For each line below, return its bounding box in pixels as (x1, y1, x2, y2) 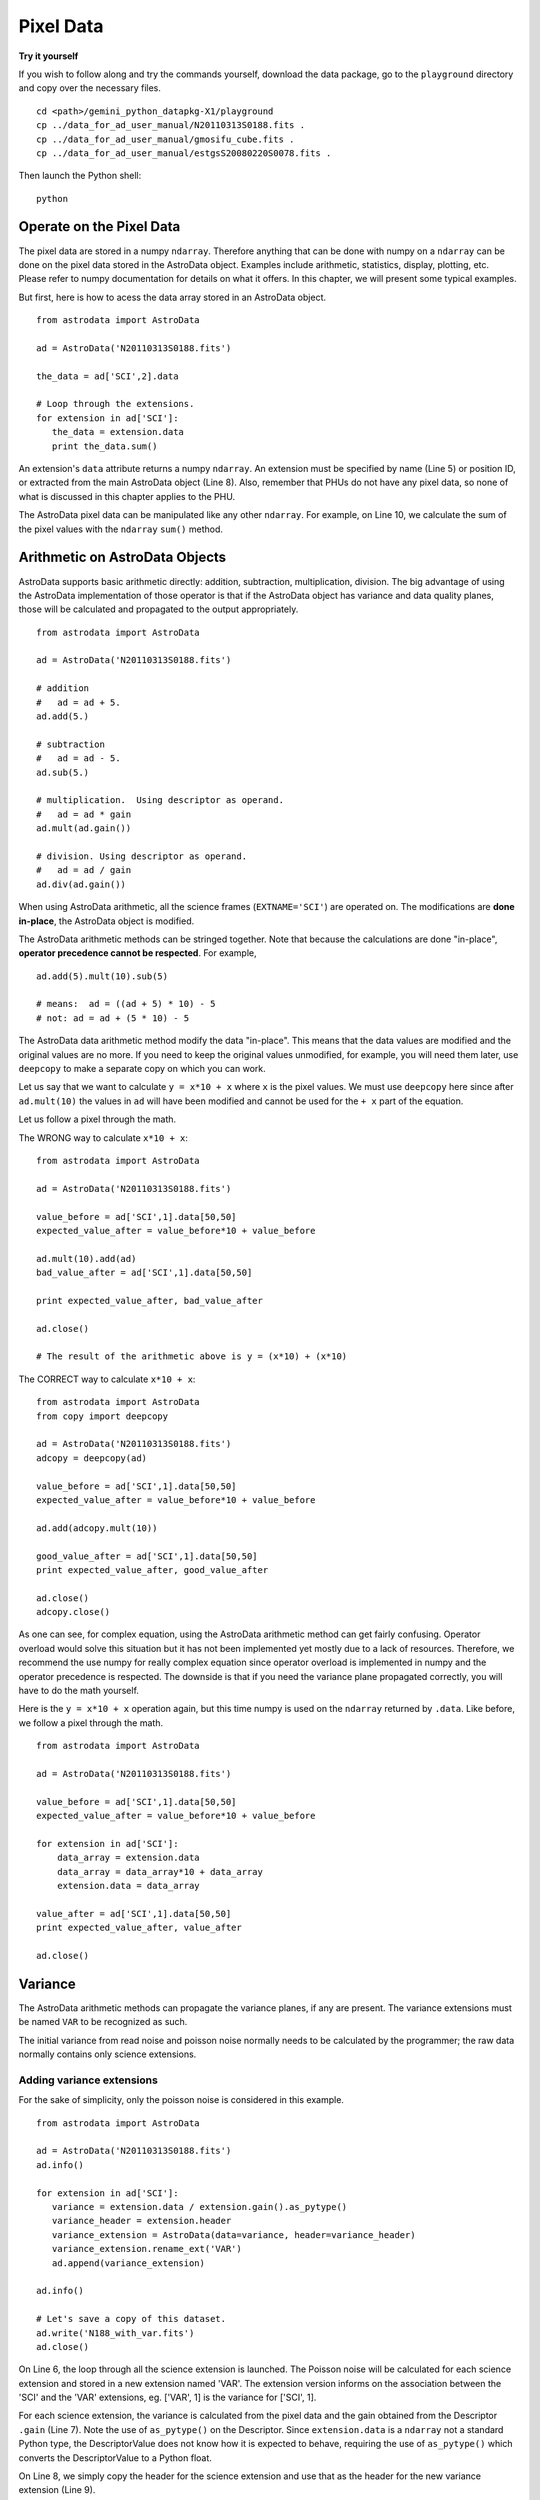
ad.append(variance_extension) (51, 2257, 205, 2269)
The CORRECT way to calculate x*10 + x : (18, 1373, 196, 1385)
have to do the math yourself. (18, 1685, 140, 1697)
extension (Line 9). (18, 2484, 96, 2496)
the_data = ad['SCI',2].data (36, 370, 179, 382)
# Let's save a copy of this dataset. (36, 2313, 227, 2325)
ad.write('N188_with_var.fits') (36, 2327, 195, 2339)
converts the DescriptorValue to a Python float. (18, 2451, 212, 2464)
